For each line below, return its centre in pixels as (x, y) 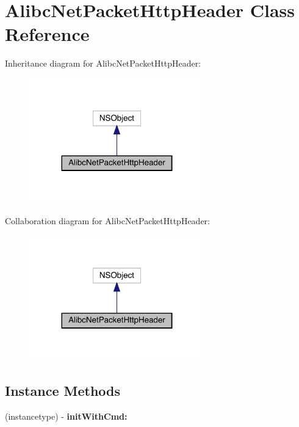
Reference (47, 34)
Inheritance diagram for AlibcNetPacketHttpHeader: (103, 63)
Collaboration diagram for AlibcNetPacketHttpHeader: (107, 220)
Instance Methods (63, 390)
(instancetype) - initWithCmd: (66, 416)
